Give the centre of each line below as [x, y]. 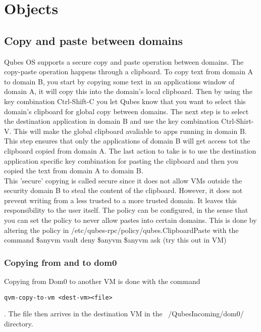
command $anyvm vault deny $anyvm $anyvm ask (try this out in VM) [115, 240]
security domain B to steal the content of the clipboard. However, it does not [123, 190]
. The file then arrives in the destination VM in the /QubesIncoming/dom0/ [124, 314]
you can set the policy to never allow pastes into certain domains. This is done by [130, 220]
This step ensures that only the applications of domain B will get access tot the [127, 141]
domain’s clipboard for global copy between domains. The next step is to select [126, 111]
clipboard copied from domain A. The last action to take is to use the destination [130, 150]
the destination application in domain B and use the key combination [112, 121]
